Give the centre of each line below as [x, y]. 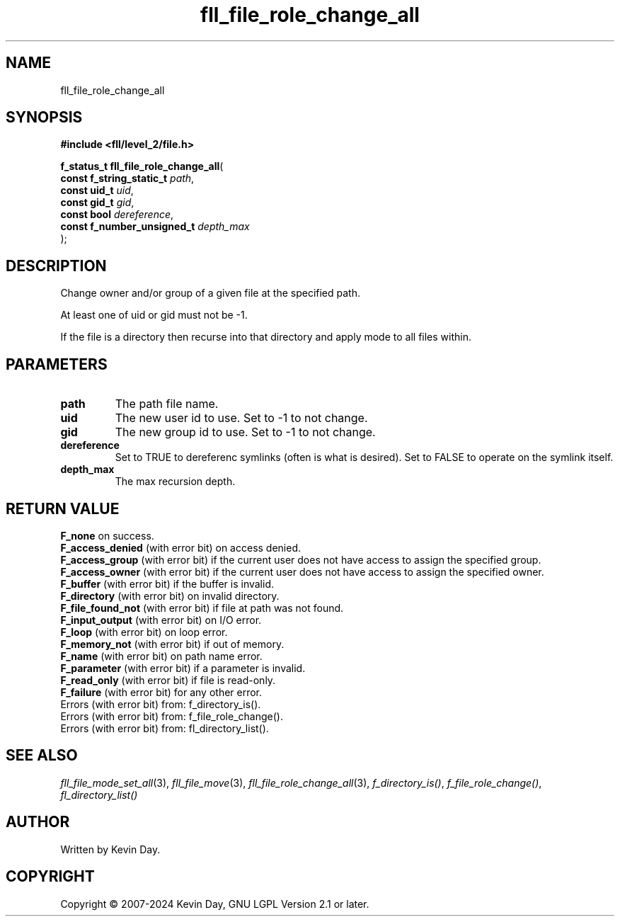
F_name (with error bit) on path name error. [161, 656]
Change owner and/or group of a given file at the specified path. [210, 293]
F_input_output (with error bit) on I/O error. [161, 620]
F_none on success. [107, 535]
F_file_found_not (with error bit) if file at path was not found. [202, 608]
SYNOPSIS [44, 118]
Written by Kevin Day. [110, 849]
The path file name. [167, 404]
